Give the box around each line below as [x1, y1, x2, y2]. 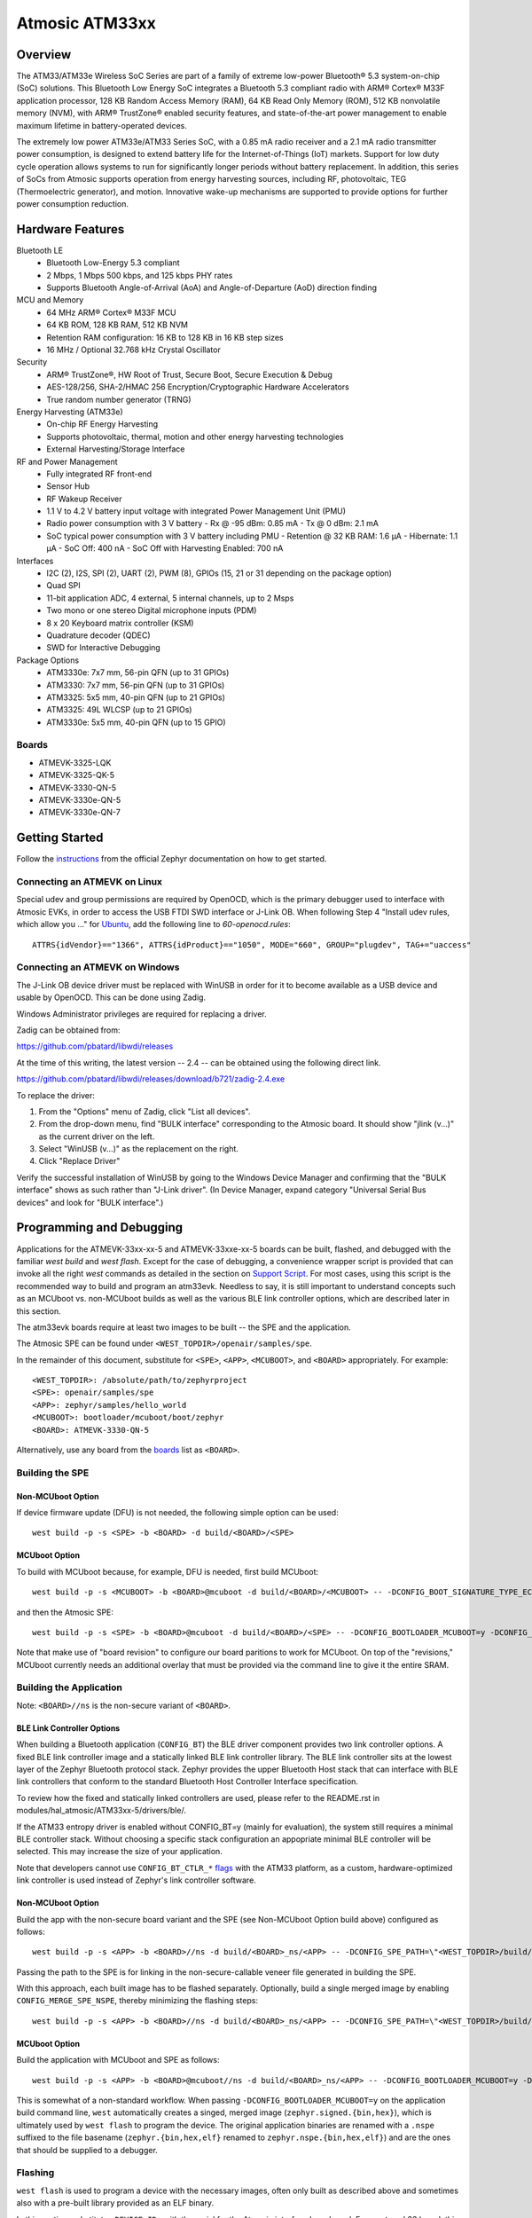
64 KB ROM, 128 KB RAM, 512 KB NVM [46, 319, 188, 330]
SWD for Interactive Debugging [46, 642, 161, 653]
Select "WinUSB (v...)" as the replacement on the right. [38, 1144, 239, 1154]
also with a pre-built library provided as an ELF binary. [16, 2198, 215, 2208]
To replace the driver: [16, 1089, 95, 1100]
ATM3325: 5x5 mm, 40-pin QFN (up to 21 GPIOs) [46, 692, 226, 703]
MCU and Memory [16, 295, 84, 305]
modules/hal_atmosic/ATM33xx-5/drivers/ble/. [16, 1805, 186, 1816]
